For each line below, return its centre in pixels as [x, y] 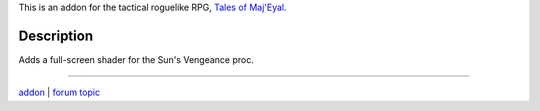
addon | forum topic [59, 92]
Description [56, 35]
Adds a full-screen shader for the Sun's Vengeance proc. [136, 59]
